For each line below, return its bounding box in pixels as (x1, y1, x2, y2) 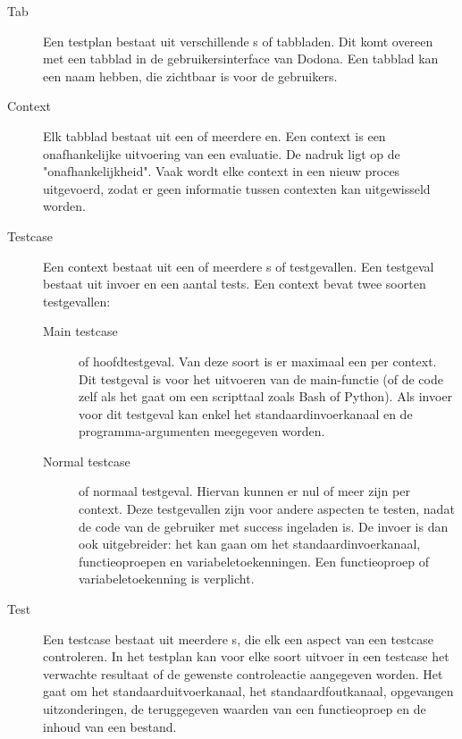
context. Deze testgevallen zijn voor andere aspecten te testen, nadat (79, 500, 455, 518)
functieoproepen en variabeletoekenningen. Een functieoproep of (79, 551, 429, 570)
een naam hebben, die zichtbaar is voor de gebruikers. (43, 66, 338, 85)
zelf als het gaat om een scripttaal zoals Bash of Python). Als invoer (79, 387, 453, 406)
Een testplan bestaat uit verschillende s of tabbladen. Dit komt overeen (43, 31, 433, 50)
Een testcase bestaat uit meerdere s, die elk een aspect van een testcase (43, 629, 434, 648)
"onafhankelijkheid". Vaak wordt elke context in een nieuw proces (43, 162, 400, 181)
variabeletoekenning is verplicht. (79, 569, 255, 588)
